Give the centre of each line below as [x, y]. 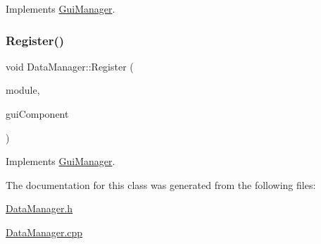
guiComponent [37, 114]
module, [23, 90]
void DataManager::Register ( [70, 66]
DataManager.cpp [44, 232]
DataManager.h [39, 208]
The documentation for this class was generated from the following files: [161, 184]
